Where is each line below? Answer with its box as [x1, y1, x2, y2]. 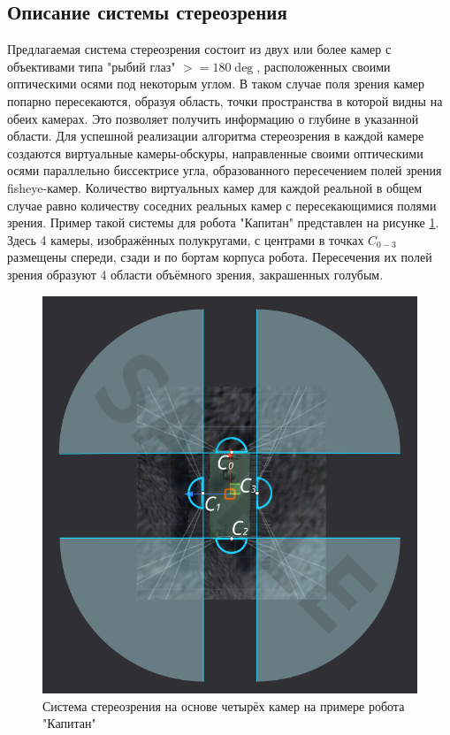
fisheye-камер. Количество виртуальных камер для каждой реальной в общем [7, 178, 423, 196]
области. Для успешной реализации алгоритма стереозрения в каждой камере [7, 126, 424, 145]
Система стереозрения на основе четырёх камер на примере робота [42, 696, 405, 715]
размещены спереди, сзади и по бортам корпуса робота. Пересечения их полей [7, 248, 432, 266]
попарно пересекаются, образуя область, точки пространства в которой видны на [7, 91, 443, 110]
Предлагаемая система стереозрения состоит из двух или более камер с [7, 40, 392, 58]
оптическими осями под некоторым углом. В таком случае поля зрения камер [7, 74, 425, 93]
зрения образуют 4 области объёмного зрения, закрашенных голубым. [7, 264, 384, 283]
